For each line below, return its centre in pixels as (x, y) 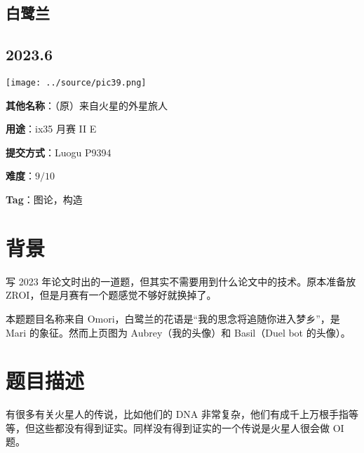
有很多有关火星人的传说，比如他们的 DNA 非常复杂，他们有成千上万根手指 (177, 414)
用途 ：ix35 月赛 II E (51, 129)
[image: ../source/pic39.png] (76, 82)
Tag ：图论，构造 (44, 200)
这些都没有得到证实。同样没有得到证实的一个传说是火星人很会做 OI (189, 427)
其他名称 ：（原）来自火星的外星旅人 (87, 105)
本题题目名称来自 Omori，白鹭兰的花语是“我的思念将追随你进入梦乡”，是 (173, 318)
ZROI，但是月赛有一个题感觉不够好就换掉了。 (111, 295)
